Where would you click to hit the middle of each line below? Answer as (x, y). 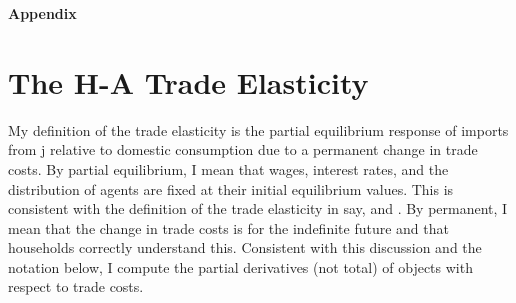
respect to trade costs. (76, 286)
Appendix (42, 13)
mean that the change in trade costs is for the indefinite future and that (228, 227)
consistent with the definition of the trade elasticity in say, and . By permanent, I (258, 208)
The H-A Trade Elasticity (188, 81)
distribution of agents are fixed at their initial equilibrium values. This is (231, 188)
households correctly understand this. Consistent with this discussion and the (245, 247)
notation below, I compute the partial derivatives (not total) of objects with (240, 266)
